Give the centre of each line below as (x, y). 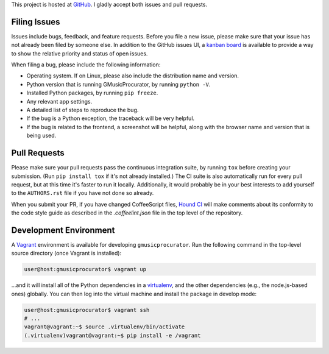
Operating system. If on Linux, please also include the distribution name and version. (133, 76)
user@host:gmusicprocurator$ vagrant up (85, 269)
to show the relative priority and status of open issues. (80, 53)
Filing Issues (36, 22)
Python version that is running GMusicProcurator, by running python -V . (119, 84)
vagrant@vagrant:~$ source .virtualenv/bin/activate (104, 327)
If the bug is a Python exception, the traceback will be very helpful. (111, 118)
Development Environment (63, 230)
